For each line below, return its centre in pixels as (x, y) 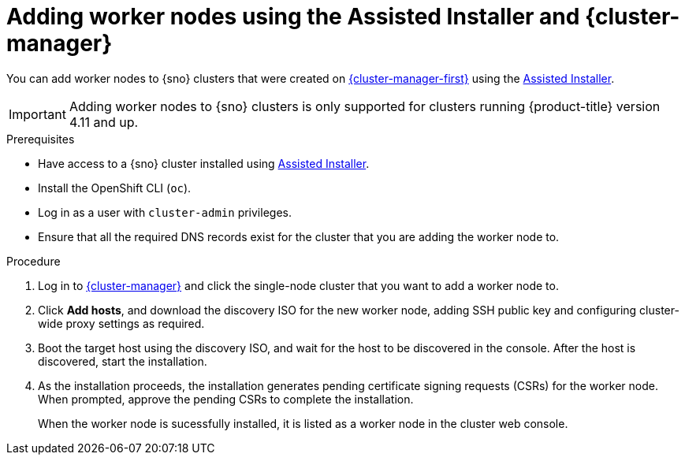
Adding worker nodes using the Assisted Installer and (293, 17)
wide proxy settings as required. (121, 323)
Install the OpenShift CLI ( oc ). (115, 188)
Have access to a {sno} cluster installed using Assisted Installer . (204, 163)
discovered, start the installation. (123, 361)
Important (37, 114)
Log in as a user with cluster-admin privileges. (165, 212)
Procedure (34, 261)
